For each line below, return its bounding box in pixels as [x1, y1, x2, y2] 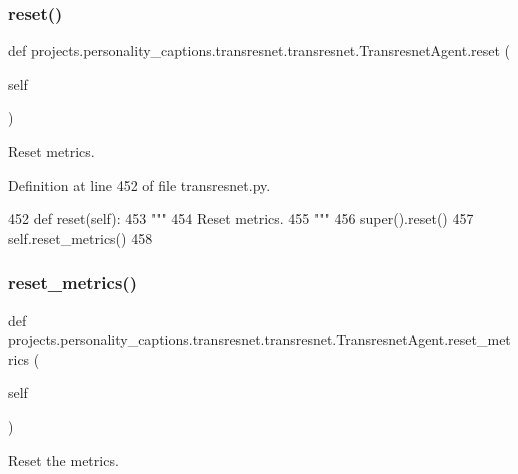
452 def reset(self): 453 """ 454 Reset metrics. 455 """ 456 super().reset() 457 [8, 208, 474, 229]
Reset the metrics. [8, 449, 119, 470]
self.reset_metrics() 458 [8, 227, 153, 248]
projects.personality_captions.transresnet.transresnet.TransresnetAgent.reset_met [8, 329, 511, 350]
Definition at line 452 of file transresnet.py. [8, 174, 271, 195]
